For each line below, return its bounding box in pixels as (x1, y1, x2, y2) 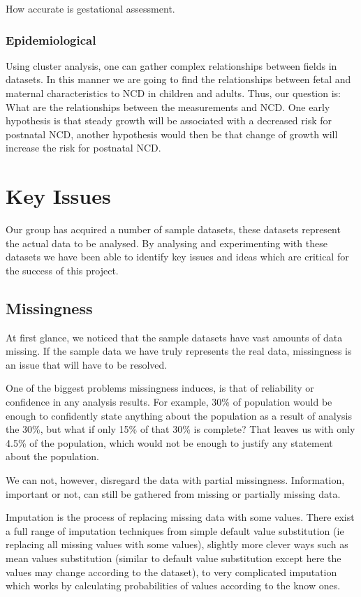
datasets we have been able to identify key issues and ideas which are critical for (6, 249, 349, 264)
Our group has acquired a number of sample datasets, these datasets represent (6, 222, 341, 237)
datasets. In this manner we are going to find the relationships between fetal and (6, 72, 351, 87)
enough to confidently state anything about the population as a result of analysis (6, 408, 352, 422)
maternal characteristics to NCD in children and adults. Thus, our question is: (6, 86, 341, 100)
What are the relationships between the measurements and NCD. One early (6, 99, 330, 114)
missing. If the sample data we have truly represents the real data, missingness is (6, 344, 352, 358)
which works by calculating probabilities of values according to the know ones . (6, 578, 341, 593)
